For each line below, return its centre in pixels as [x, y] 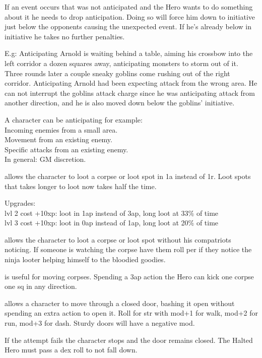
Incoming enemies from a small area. [61, 129]
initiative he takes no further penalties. [65, 36]
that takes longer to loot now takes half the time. [81, 186]
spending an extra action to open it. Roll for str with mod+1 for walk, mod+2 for [132, 313]
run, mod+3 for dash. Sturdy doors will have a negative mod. [100, 323]
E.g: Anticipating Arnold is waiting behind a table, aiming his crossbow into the [129, 53]
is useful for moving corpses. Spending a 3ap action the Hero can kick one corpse [129, 276]
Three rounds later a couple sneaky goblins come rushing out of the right [117, 73]
